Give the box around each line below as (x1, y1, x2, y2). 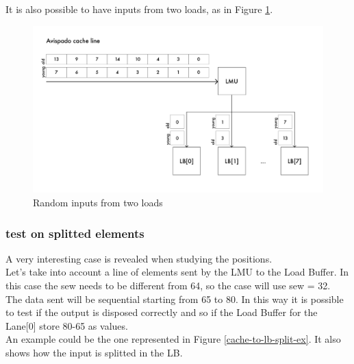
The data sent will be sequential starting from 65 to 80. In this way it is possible (5, 291, 344, 306)
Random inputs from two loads (33, 195, 163, 210)
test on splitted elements (5, 224, 144, 241)
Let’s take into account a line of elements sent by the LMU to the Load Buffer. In (5, 265, 349, 279)
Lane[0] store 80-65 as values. (5, 318, 128, 332)
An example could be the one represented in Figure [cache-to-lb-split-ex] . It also (5, 332, 341, 346)
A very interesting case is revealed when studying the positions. (5, 251, 273, 265)
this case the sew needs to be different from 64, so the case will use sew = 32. (5, 278, 331, 293)
